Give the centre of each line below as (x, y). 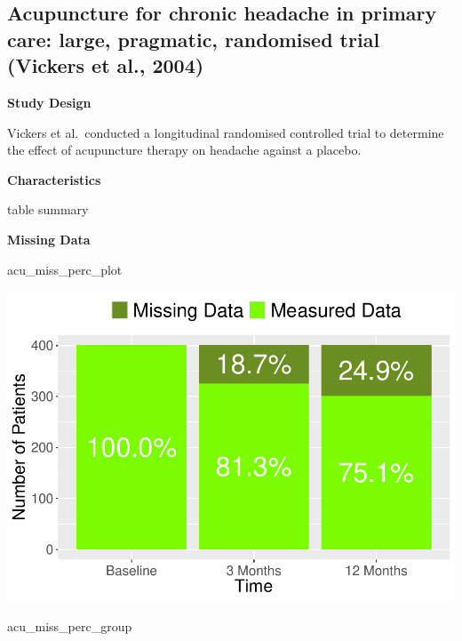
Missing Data (49, 239)
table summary (48, 209)
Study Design (49, 102)
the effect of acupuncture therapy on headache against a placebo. (184, 150)
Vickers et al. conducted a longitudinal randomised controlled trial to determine (226, 132)
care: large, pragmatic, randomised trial (194, 39)
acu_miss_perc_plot (65, 269)
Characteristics (54, 179)
